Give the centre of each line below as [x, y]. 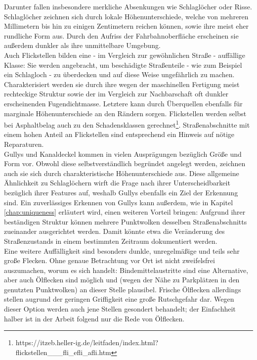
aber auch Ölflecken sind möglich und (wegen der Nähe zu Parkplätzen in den [122, 280]
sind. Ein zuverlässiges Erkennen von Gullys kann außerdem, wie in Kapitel [119, 202]
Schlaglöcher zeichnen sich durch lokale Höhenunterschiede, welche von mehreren [126, 16]
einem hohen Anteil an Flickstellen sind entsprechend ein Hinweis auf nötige [119, 134]
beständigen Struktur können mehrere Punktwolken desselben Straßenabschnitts [126, 221]
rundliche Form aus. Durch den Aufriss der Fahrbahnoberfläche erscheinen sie [121, 35]
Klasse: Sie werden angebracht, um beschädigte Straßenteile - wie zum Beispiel [123, 65]
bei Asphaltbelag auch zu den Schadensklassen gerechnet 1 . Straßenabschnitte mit [127, 124]
